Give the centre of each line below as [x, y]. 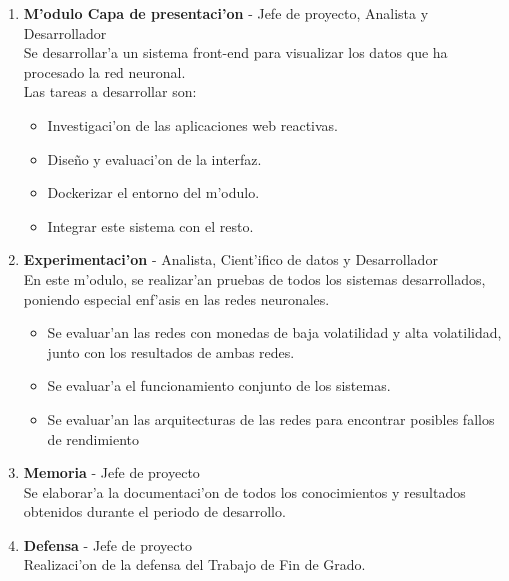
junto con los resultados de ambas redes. [171, 351]
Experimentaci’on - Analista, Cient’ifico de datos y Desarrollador [230, 259]
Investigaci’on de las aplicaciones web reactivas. [193, 124]
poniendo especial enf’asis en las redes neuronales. [176, 298]
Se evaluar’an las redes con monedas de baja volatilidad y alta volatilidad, [274, 332]
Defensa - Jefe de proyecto [107, 544]
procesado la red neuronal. [104, 71]
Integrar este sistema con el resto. [150, 225]
